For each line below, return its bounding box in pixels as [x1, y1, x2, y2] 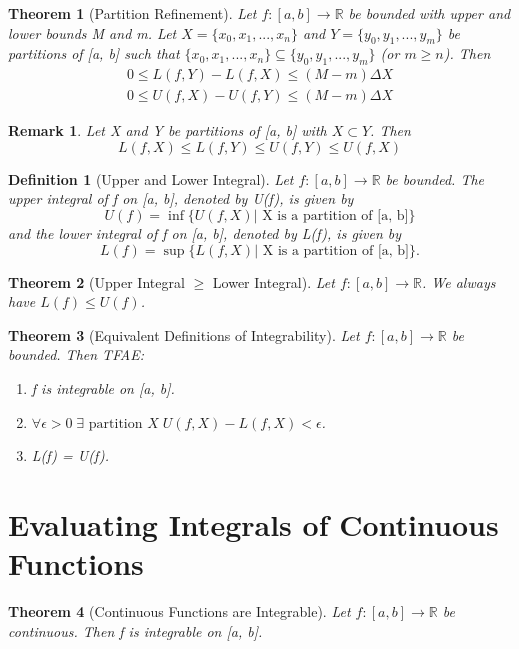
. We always [422, 271, 496, 292]
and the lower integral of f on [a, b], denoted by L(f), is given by [8, 223, 402, 244]
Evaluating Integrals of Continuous [8, 503, 499, 544]
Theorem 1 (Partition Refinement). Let [8, 3, 257, 23]
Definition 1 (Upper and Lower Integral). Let [8, 168, 294, 189]
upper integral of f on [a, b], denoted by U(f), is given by [8, 188, 354, 209]
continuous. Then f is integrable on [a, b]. [8, 620, 263, 641]
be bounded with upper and [348, 3, 511, 23]
